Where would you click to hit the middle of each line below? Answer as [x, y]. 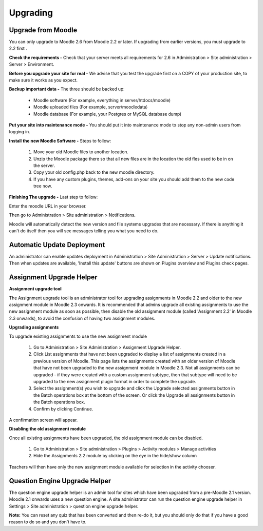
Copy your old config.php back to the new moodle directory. [94, 172]
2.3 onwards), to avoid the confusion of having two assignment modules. [82, 318]
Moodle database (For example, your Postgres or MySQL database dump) [107, 114]
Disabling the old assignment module [47, 429]
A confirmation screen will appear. [43, 420]
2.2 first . [18, 48]
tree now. [43, 186]
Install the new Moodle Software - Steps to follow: [60, 141]
